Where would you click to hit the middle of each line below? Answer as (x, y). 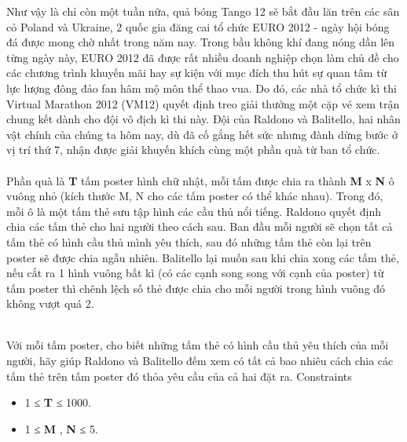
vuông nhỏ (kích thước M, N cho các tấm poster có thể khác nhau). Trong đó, (195, 196)
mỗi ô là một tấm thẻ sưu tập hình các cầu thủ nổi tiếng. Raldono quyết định (194, 211)
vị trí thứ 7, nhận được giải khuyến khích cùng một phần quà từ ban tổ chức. (193, 150)
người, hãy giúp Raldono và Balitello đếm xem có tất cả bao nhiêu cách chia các (200, 361)
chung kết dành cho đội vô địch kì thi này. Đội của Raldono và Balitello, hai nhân (203, 119)
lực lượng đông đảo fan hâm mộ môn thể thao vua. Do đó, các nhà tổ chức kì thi (202, 88)
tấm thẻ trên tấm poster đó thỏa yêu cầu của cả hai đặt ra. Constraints (179, 376)
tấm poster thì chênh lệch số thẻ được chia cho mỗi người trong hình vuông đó (196, 288)
